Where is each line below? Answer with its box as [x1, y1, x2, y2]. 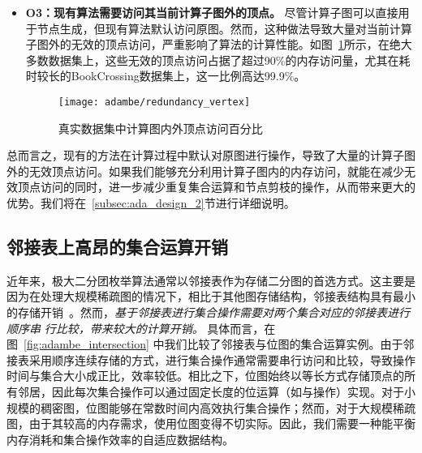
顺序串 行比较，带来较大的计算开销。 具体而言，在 [6, 319, 276, 336]
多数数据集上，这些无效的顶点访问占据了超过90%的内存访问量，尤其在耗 [25, 51, 411, 68]
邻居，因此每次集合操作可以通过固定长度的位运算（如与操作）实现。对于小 [17, 382, 416, 400]
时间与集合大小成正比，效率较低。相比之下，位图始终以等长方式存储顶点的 [6, 367, 404, 384]
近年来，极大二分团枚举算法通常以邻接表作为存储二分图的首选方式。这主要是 [6, 271, 416, 288]
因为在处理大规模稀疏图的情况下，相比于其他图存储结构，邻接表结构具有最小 [6, 288, 416, 305]
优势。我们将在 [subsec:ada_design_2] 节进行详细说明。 [6, 194, 295, 211]
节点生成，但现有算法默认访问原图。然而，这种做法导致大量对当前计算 [37, 19, 412, 36]
